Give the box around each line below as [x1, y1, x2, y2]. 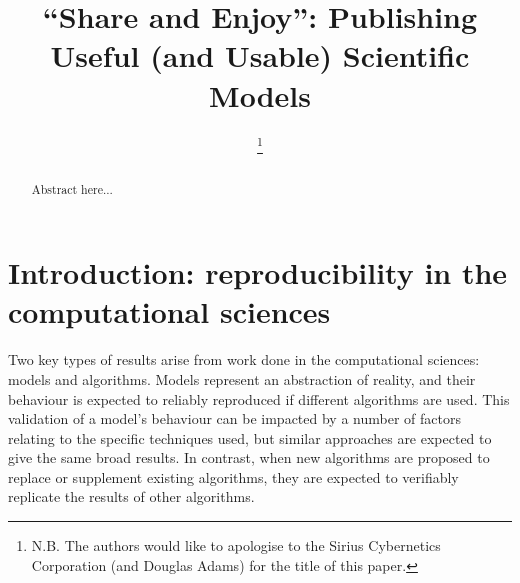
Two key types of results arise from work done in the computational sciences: [8, 349, 480, 370]
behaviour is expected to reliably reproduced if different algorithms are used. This [8, 388, 510, 409]
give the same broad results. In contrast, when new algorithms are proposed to [8, 447, 490, 468]
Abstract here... [31, 180, 113, 197]
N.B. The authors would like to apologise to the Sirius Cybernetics [31, 535, 441, 556]
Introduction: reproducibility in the [8, 252, 508, 293]
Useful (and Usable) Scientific [50, 35, 470, 76]
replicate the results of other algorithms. [8, 486, 255, 507]
